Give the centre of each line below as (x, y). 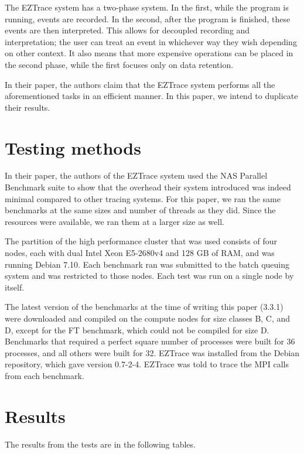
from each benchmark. (45, 375)
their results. (28, 107)
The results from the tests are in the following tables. (100, 444)
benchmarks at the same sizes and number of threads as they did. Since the (140, 210)
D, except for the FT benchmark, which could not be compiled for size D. (137, 330)
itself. (15, 287)
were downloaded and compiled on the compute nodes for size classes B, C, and (148, 318)
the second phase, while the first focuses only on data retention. (119, 64)
